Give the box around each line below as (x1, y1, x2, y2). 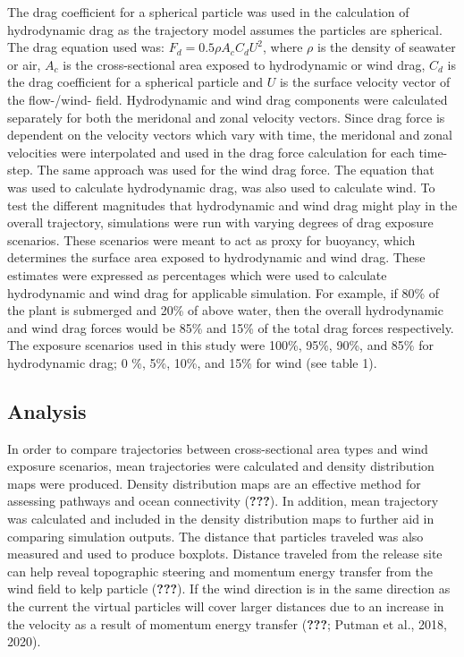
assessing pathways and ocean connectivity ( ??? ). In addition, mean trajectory (7, 491, 439, 510)
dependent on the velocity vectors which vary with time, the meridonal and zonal (7, 125, 452, 144)
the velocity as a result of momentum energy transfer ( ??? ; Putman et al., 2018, (7, 614, 447, 633)
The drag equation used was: (7, 38, 165, 56)
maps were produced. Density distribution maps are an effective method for (7, 474, 421, 492)
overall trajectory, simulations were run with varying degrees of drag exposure (7, 213, 434, 232)
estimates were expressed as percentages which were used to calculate (7, 265, 387, 284)
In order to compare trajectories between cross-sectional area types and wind (7, 439, 428, 457)
